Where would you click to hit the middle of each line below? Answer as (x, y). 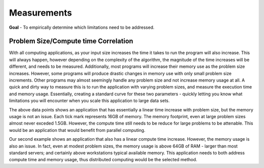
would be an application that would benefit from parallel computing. (77, 130)
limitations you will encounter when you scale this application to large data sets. (89, 101)
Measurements (41, 13)
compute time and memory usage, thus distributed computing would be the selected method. (103, 160)
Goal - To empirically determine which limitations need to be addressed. (82, 27)
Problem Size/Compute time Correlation (71, 41)
